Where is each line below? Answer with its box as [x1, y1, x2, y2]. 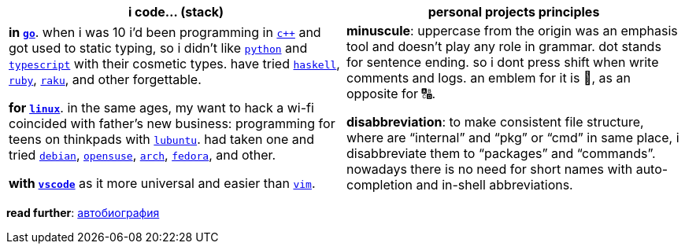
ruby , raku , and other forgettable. [9, 72, 202, 87]
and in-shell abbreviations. [416, 177, 573, 193]
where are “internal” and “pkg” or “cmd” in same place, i [346, 130, 679, 145]
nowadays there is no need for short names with [346, 161, 633, 177]
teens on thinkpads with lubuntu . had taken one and [9, 131, 315, 147]
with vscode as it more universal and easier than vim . [9, 175, 316, 191]
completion [346, 177, 413, 193]
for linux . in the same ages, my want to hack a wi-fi [9, 100, 314, 116]
